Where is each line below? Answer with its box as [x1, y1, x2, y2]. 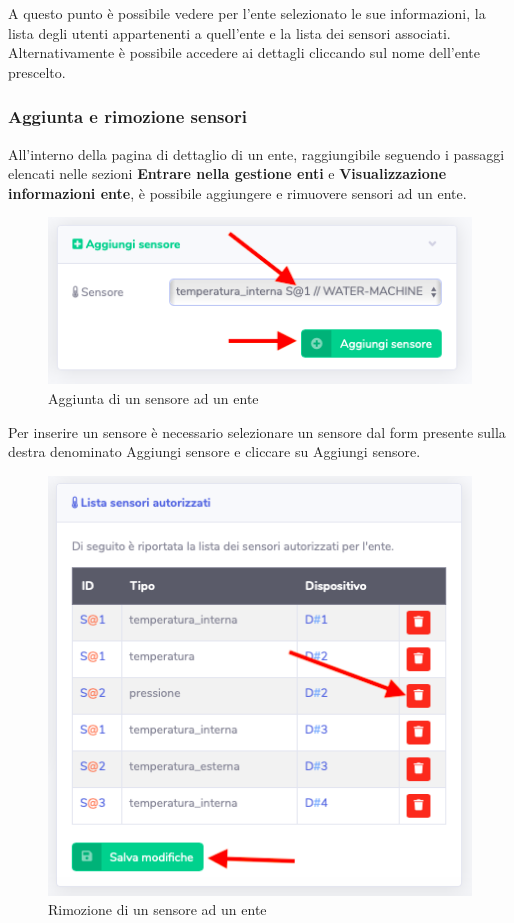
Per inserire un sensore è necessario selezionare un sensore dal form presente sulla [8, 421, 506, 442]
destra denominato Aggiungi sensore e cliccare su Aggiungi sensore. [8, 441, 421, 462]
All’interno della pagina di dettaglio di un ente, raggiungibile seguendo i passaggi [8, 143, 505, 164]
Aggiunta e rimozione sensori [8, 104, 247, 129]
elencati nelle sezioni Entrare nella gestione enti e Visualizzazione [8, 163, 447, 184]
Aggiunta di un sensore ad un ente [48, 388, 259, 409]
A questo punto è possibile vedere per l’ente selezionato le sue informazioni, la [8, 3, 486, 23]
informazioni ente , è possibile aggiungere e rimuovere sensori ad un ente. [8, 182, 467, 203]
